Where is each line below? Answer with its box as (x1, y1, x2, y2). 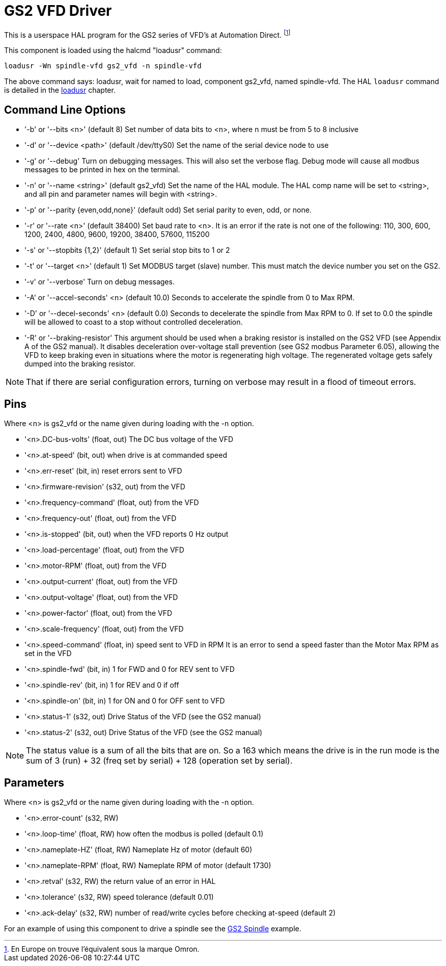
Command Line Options (4, 103, 126, 116)
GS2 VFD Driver (4, 2, 112, 19)
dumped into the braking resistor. (24, 359, 135, 369)
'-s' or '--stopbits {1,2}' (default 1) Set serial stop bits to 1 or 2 (24, 246, 230, 255)
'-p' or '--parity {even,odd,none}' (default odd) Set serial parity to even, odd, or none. (24, 205, 312, 215)
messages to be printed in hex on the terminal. (24, 165, 180, 174)
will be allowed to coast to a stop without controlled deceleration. (24, 318, 243, 327)
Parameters (4, 776, 64, 789)
